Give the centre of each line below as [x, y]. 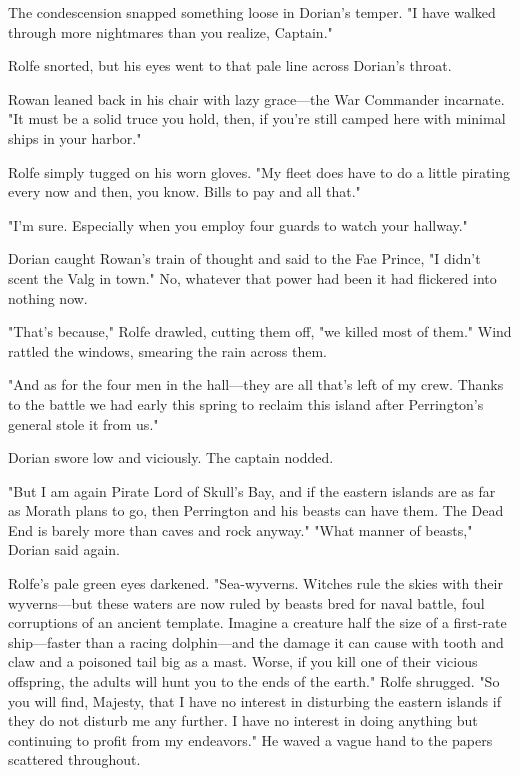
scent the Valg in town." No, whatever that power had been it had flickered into [252, 277]
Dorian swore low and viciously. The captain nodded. [171, 457]
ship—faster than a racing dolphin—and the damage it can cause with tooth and [256, 641]
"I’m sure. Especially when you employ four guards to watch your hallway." [238, 224]
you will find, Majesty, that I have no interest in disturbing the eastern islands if [254, 700]
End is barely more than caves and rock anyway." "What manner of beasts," [240, 529]
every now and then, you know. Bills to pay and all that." [184, 191]
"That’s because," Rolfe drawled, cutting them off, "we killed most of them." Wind [260, 331]
